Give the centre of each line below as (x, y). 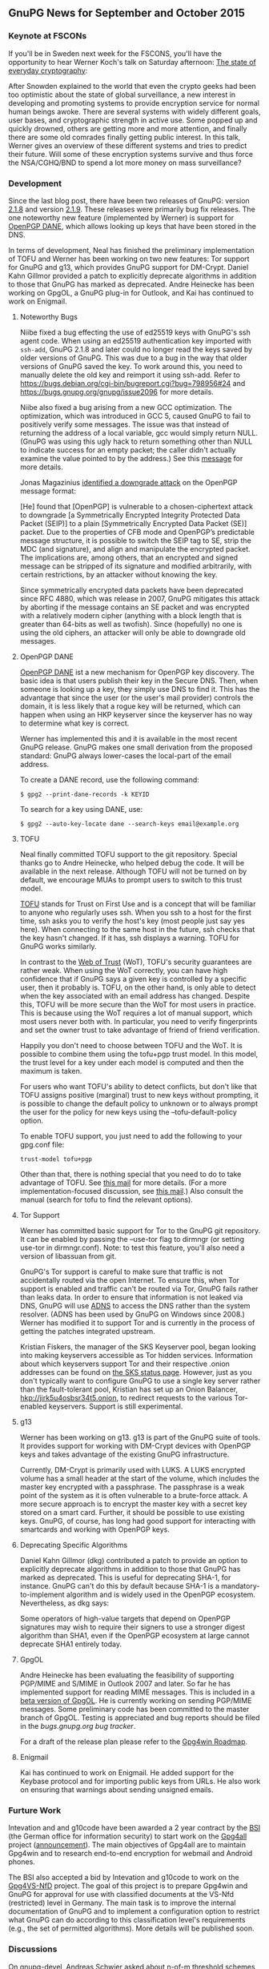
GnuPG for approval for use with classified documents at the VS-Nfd (121, 1895)
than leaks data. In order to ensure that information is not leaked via (131, 1297)
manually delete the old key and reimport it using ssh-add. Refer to (130, 375)
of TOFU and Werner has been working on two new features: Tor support (129, 259)
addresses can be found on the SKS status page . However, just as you (136, 1372)
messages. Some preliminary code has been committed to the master (134, 1709)
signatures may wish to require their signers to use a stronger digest (132, 1627)
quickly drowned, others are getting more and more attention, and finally (128, 128)
